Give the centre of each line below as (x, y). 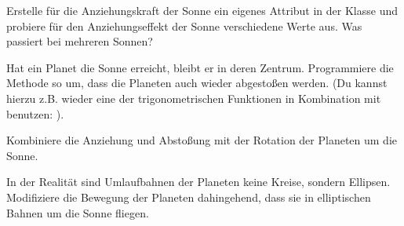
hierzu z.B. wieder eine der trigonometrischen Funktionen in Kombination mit (194, 98)
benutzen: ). (35, 113)
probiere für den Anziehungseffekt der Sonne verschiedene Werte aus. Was (184, 26)
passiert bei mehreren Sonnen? (80, 41)
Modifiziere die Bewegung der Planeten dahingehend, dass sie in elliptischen (189, 197)
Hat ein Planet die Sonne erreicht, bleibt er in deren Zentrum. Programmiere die (200, 67)
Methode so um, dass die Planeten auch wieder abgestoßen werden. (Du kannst (197, 83)
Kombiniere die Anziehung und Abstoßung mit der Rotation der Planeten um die (202, 140)
